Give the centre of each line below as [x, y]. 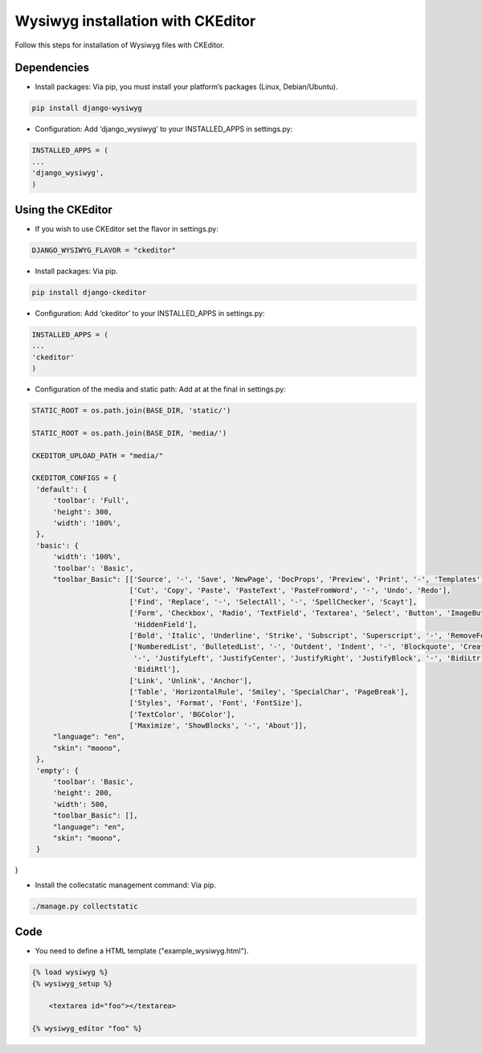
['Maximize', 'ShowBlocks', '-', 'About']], [218, 726]
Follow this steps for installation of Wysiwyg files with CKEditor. [120, 45]
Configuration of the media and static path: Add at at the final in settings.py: [161, 389]
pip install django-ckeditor [89, 293]
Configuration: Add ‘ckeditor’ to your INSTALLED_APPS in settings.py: [150, 313]
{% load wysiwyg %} [70, 972]
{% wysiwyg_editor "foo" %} [87, 1028]
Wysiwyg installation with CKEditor [135, 21]
